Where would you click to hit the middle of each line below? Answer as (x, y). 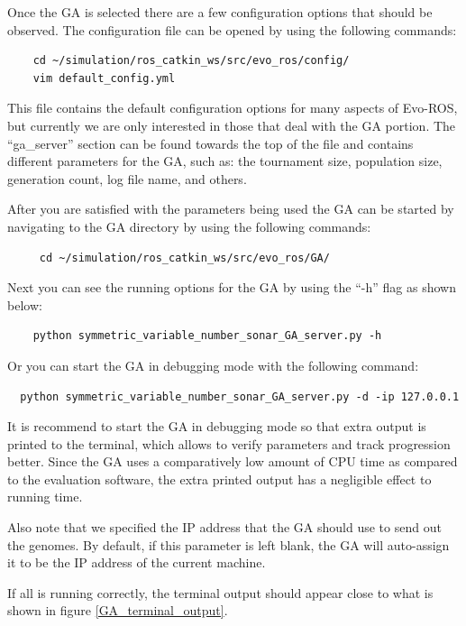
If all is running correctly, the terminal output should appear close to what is (220, 592)
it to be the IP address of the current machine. (137, 562)
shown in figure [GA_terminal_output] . (118, 610)
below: (25, 304)
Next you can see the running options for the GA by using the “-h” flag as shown (232, 287)
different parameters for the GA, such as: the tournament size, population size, (225, 161)
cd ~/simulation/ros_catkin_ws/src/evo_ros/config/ (191, 61)
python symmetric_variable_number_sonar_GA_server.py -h (207, 336)
